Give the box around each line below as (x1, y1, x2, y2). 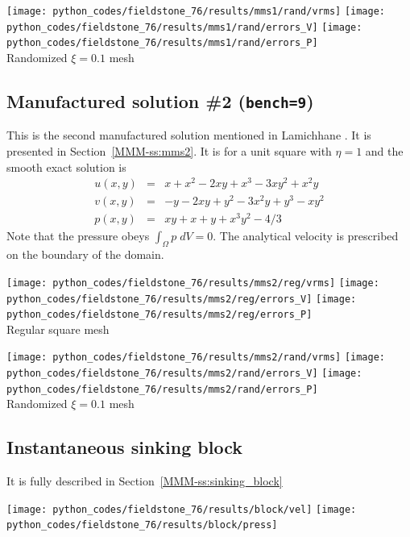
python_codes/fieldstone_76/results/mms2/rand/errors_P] (6, 383, 318, 395)
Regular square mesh (6, 320, 110, 337)
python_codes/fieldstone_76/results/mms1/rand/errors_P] (6, 37, 318, 49)
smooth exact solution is (6, 158, 126, 175)
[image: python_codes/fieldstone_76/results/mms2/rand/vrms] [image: (6, 352, 386, 364)
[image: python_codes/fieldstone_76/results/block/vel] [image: (6, 503, 357, 515)
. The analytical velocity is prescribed (213, 227, 399, 244)
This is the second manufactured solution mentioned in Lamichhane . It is (6, 127, 371, 144)
